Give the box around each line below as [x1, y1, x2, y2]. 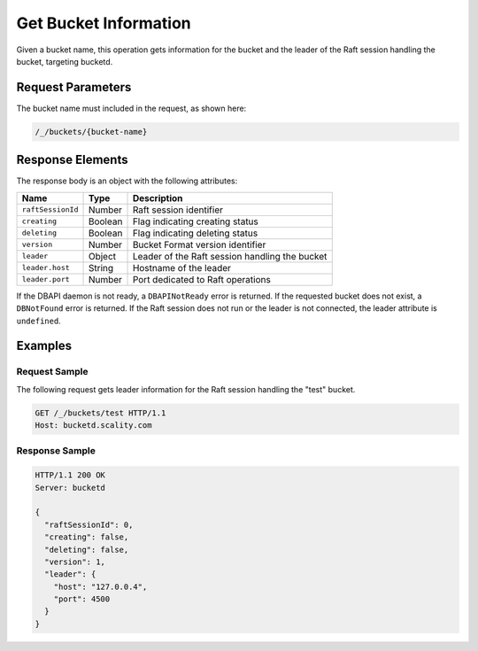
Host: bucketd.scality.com [35, 421, 152, 430]
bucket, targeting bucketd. [16, 56, 113, 66]
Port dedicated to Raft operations [132, 273, 272, 285]
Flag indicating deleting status [132, 227, 258, 239]
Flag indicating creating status [132, 215, 258, 228]
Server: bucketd [35, 483, 106, 492]
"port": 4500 [53, 594, 111, 604]
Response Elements [16, 152, 128, 167]
